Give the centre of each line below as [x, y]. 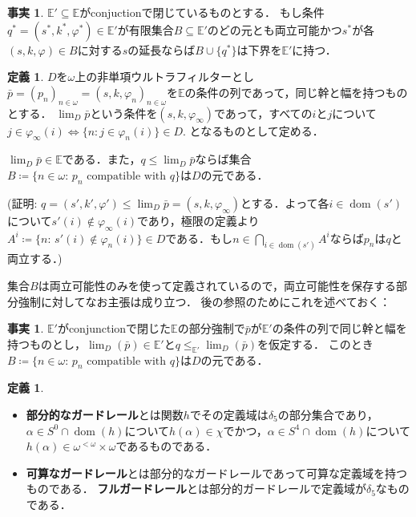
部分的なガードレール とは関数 [105, 414]
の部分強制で [211, 328]
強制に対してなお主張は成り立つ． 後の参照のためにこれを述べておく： [204, 301]
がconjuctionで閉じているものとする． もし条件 [202, 12]
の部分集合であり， [328, 414]
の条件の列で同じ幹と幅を [339, 328]
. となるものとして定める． [253, 130]
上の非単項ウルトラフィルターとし [165, 77]
